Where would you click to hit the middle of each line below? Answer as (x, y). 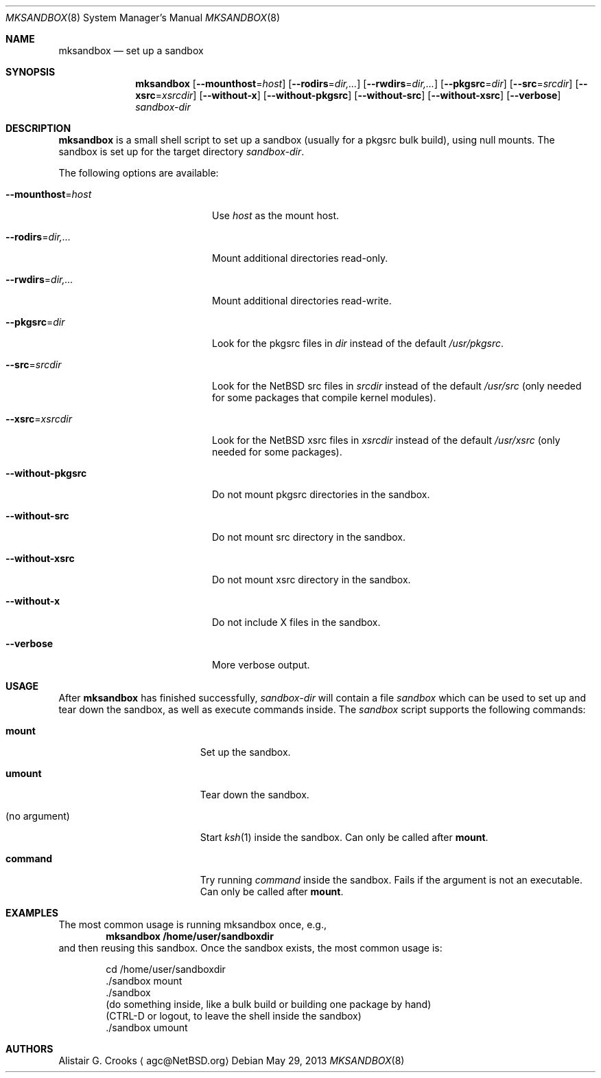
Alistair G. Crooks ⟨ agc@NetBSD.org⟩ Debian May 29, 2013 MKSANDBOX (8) (232, 1060)
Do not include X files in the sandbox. (296, 622)
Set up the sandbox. (245, 752)
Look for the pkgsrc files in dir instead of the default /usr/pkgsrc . (358, 343)
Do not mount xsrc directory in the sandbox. (311, 580)
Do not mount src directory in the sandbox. (309, 537)
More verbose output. (261, 665)
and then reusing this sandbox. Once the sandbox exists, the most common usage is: (250, 948)
